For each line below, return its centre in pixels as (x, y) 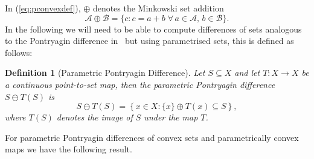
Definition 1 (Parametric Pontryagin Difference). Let (105, 73)
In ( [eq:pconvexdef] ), (43, 8)
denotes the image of (95, 117)
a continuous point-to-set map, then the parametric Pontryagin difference (140, 84)
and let (247, 73)
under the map (171, 117)
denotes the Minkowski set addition (158, 8)
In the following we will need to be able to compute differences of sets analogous (153, 29)
